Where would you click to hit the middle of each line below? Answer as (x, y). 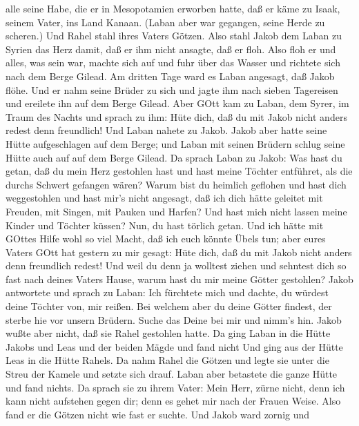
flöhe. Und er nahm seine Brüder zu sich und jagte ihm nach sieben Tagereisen (172, 89)
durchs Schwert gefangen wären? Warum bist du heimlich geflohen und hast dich (176, 184)
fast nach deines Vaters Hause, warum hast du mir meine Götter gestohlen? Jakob (179, 279)
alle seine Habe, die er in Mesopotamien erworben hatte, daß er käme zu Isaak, (173, 8)
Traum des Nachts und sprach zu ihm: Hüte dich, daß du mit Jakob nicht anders (176, 116)
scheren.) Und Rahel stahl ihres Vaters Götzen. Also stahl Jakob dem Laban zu (174, 36)
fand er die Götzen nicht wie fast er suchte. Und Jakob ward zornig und (158, 414)
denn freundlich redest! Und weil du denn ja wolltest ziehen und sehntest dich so (176, 265)
